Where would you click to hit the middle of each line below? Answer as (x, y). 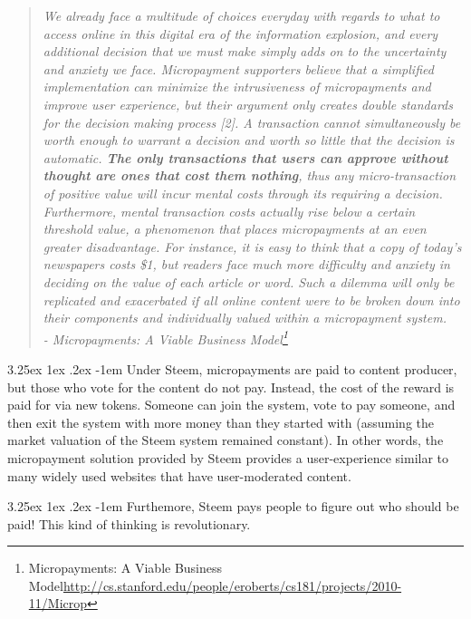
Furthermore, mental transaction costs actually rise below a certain (229, 211)
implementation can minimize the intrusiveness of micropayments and (237, 87)
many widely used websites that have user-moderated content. (179, 475)
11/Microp (58, 603)
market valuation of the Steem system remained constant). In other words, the (226, 440)
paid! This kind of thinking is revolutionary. (129, 523)
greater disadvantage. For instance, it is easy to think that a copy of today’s (252, 246)
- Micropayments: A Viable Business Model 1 (165, 337)
